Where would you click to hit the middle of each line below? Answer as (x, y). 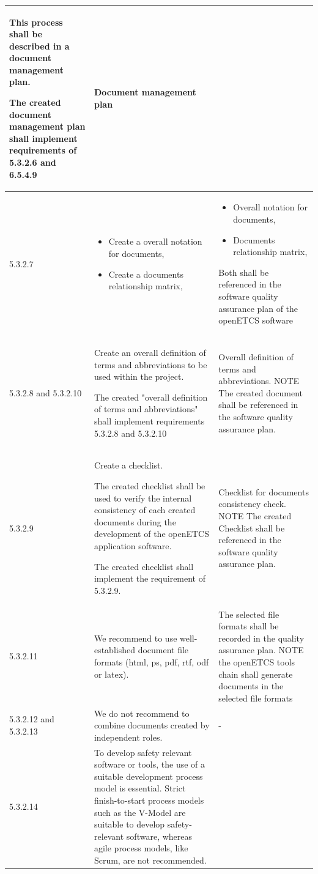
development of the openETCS (151, 534)
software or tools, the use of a (150, 764)
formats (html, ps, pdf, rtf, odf (151, 662)
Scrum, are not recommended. (150, 860)
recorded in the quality (261, 638)
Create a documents (146, 274)
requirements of (43, 150)
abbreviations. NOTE (259, 381)
